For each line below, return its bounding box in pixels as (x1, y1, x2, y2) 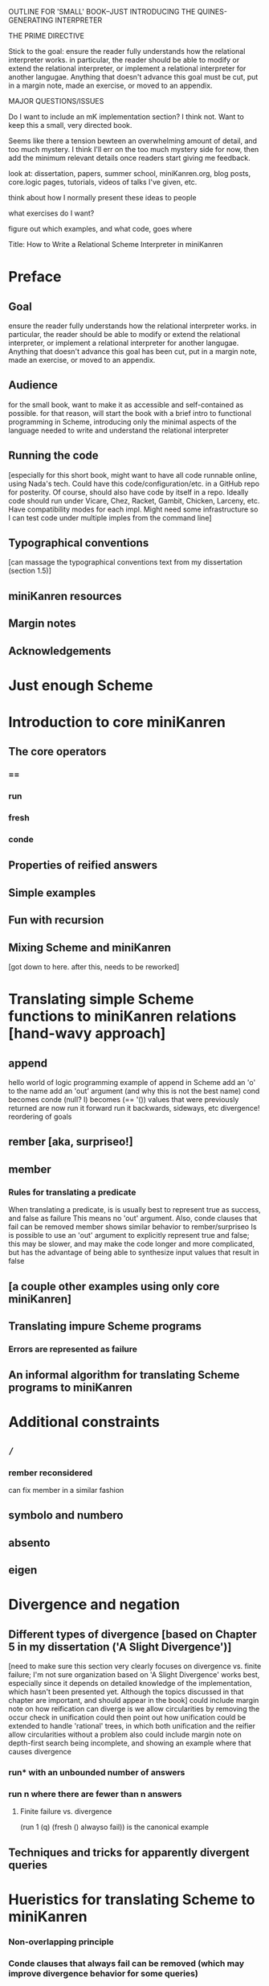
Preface (8, 268, 62, 286)
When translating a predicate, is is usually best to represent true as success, (8, 1205, 261, 1215)
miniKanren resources (8, 589, 122, 602)
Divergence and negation (8, 1596, 181, 1614)
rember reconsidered (8, 1467, 93, 1478)
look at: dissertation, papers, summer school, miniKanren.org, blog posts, (8, 169, 251, 178)
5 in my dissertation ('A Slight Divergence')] (8, 1640, 232, 1654)
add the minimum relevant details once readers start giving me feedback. (8, 153, 251, 162)
